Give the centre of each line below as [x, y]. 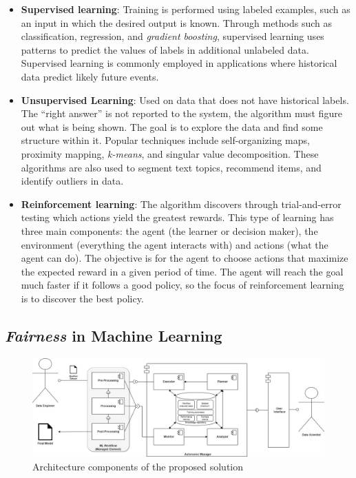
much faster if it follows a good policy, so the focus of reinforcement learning [182, 285]
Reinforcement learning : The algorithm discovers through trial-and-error [181, 204]
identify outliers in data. [72, 181]
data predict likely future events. [90, 76]
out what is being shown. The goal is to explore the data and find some [172, 126]
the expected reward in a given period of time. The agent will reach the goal [182, 271]
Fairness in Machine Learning [114, 335]
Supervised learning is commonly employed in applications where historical [179, 63]
